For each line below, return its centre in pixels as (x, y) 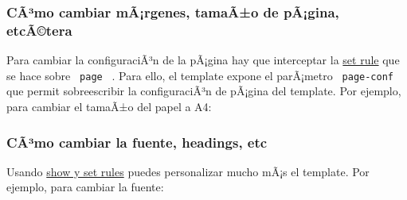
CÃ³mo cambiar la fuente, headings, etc (137, 142)
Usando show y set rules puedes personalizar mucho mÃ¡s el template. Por (188, 171)
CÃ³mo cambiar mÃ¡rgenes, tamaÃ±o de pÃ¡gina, (173, 12)
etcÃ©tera (39, 30)
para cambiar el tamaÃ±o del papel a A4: (109, 106)
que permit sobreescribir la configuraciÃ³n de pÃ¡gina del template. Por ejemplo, (204, 91)
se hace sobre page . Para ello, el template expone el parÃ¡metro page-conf (200, 75)
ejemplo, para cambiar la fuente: (85, 187)
